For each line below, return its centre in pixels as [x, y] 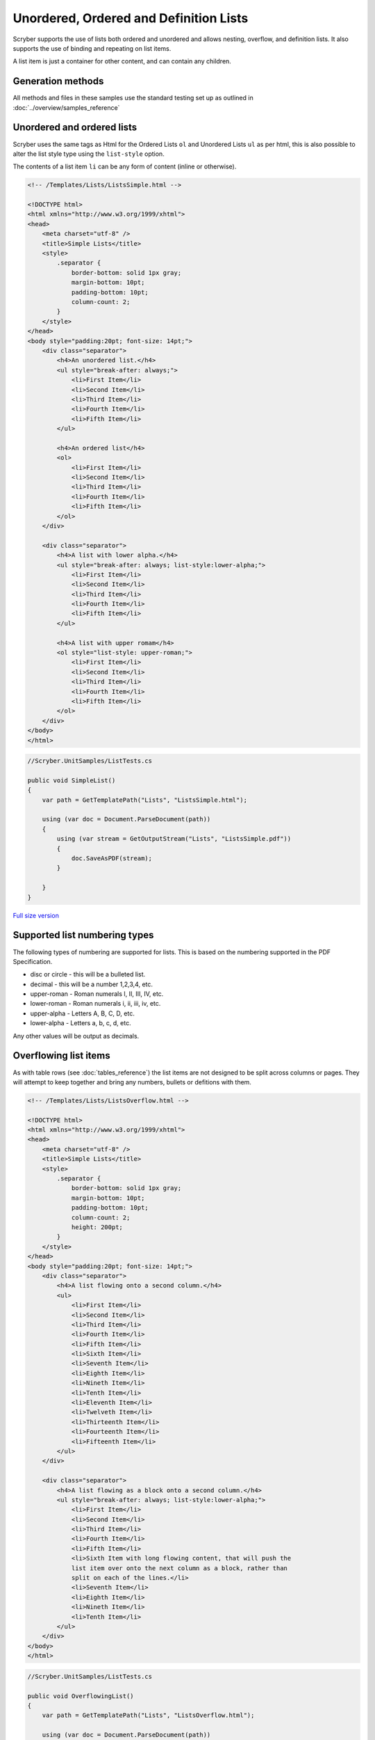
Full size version [36, 915]
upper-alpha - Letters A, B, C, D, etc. [82, 1013]
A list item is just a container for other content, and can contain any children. [122, 61]
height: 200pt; [97, 1227]
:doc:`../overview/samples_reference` [66, 107]
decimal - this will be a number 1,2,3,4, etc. [91, 984]
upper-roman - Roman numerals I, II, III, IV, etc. [97, 994]
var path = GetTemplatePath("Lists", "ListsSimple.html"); [145, 800]
